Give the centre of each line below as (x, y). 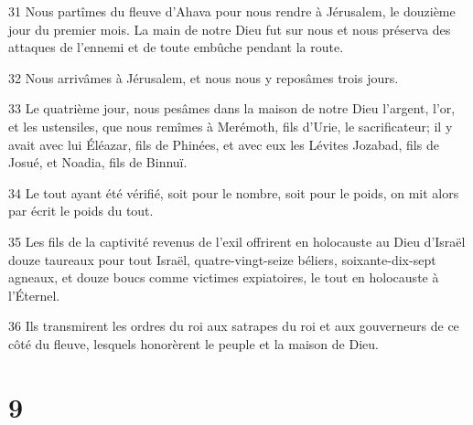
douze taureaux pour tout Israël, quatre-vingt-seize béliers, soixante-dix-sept (222, 259)
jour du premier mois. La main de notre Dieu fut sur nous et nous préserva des (230, 29)
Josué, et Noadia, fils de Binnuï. (98, 162)
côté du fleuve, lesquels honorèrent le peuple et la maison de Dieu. (193, 343)
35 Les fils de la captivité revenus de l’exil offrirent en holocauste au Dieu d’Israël (237, 241)
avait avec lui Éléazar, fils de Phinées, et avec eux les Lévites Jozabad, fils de (224, 144)
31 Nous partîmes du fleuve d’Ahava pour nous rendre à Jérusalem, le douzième (232, 11)
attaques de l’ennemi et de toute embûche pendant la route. (176, 47)
